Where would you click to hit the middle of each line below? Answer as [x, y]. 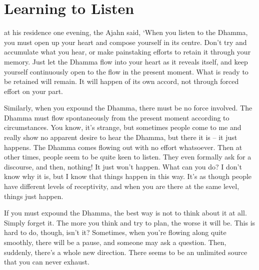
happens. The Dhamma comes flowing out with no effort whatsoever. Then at [123, 147]
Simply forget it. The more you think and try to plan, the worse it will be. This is [130, 222]
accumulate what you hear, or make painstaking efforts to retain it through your [127, 52]
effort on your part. [33, 91]
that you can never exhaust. [47, 262]
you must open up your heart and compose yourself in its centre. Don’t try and [125, 42]
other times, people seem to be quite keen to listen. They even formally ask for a [128, 157]
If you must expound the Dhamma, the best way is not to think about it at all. [125, 213]
